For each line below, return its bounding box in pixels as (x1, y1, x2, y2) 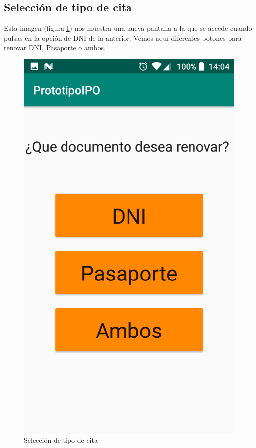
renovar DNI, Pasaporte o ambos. (4, 42, 106, 53)
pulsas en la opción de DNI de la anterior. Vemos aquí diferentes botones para (4, 32, 242, 43)
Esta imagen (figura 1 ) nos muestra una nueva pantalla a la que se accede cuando (4, 23, 252, 33)
